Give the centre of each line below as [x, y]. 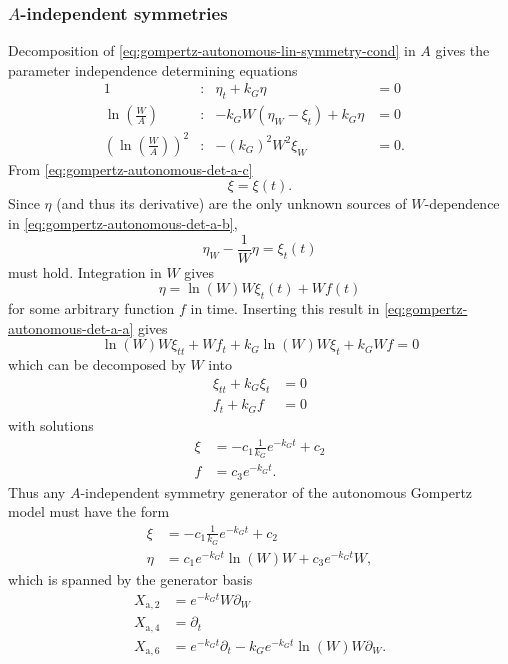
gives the [462, 50]
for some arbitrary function [91, 308]
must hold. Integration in [85, 271]
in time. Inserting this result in [285, 308]
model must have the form [89, 511]
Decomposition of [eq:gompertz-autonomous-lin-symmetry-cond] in [212, 50]
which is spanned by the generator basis [130, 578]
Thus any [37, 491]
